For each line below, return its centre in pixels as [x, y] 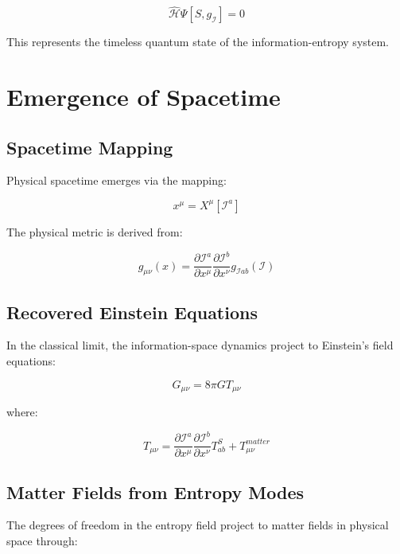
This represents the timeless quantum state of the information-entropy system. [198, 42]
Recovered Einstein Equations [132, 312]
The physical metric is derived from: [95, 231]
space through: [42, 540]
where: [22, 411]
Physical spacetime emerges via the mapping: [117, 180]
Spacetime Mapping [90, 147]
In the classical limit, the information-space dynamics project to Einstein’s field [200, 345]
